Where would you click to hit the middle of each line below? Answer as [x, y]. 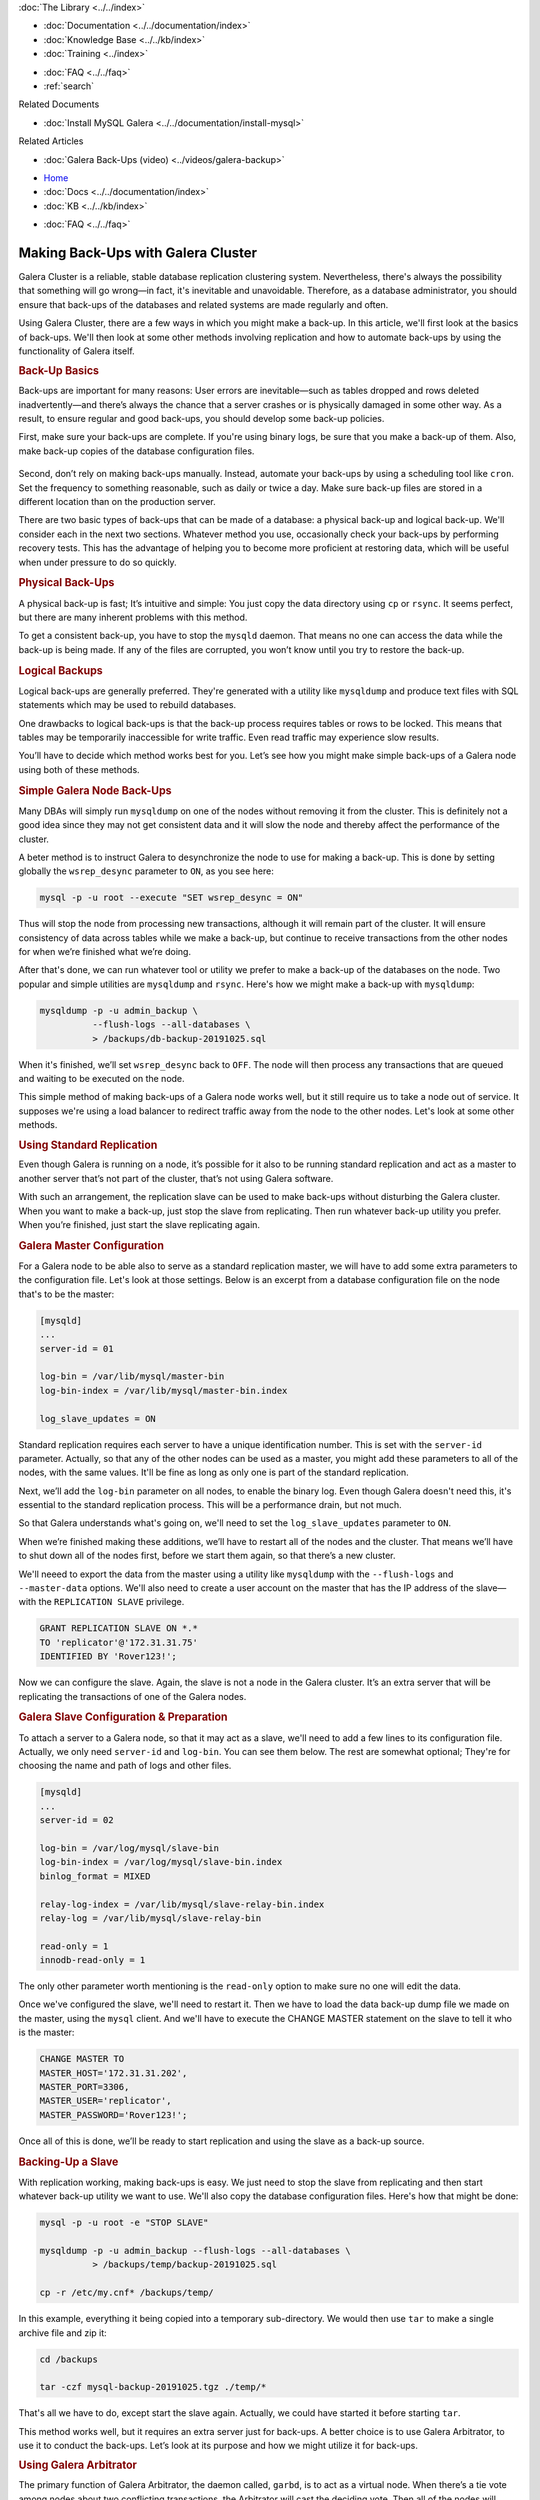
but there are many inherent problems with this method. [133, 617]
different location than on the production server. [117, 501]
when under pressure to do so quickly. [97, 562]
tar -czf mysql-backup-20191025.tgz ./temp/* [153, 2387]
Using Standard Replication [88, 1145]
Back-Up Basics [59, 371]
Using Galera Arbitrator [77, 2465]
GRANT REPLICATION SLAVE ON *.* [119, 1628]
